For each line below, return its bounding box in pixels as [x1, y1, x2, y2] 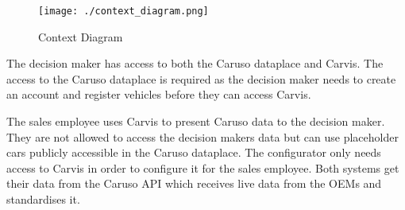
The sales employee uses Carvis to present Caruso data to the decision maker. [6, 113, 385, 130]
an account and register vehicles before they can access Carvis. [6, 86, 311, 103]
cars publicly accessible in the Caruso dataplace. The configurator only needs [6, 144, 381, 161]
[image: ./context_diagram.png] [38, 6, 209, 17]
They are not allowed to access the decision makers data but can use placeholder [6, 128, 399, 145]
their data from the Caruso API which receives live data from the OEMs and [6, 175, 382, 192]
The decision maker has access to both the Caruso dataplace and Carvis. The [6, 55, 384, 72]
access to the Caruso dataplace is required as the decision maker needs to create [6, 70, 396, 87]
